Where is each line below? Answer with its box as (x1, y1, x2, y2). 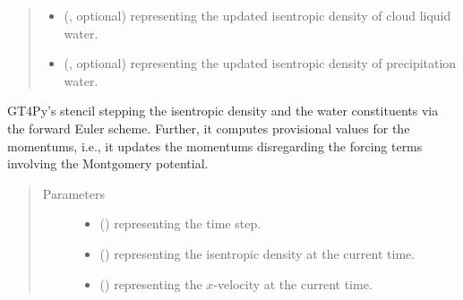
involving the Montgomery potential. (7, 154, 209, 173)
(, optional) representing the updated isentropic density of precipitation (64, 54, 457, 73)
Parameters (42, 184, 105, 202)
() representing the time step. (99, 214, 262, 233)
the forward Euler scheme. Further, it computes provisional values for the (7, 118, 410, 137)
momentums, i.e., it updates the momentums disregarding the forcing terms (7, 136, 423, 155)
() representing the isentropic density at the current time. (99, 244, 416, 262)
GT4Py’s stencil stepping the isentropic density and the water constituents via (7, 101, 439, 120)
